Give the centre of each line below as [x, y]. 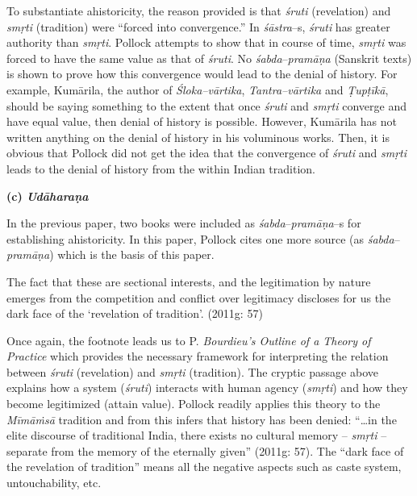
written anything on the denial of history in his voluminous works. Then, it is [198, 137]
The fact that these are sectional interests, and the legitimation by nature [189, 281]
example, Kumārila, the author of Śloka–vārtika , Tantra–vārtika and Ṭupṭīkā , [198, 89]
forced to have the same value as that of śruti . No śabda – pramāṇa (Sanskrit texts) [209, 58]
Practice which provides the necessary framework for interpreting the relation [198, 356]
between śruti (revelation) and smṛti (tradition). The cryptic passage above [192, 371]
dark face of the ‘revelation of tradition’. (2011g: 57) [135, 313]
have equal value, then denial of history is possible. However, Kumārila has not [202, 121]
